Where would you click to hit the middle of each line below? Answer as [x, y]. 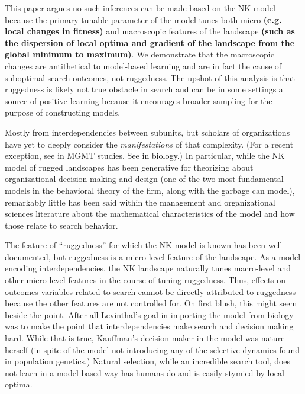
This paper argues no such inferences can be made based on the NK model [140, 8]
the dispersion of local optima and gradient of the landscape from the [150, 42]
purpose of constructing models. [63, 112]
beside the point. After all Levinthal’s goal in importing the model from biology [149, 314]
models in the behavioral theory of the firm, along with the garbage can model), [150, 190]
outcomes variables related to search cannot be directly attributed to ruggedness [150, 291]
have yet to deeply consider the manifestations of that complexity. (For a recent [149, 144]
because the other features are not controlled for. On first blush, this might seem [151, 303]
